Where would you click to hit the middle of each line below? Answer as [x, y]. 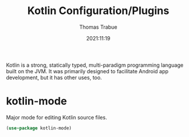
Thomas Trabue [98, 27]
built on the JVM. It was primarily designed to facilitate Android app [87, 71]
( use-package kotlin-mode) [39, 128]
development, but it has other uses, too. [54, 77]
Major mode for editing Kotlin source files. [56, 117]
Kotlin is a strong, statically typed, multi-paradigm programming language [95, 65]
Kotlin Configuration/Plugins [98, 11]
